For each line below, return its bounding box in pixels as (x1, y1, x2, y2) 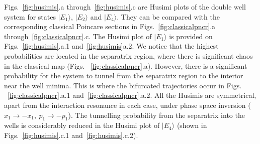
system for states (4, 11, 56, 22)
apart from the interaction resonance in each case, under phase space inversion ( (4, 99, 251, 110)
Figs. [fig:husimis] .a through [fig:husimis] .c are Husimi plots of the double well (4, 2, 246, 12)
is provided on (169, 31, 213, 41)
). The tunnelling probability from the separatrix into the (68, 109, 245, 120)
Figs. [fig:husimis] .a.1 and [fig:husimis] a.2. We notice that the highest (4, 41, 219, 51)
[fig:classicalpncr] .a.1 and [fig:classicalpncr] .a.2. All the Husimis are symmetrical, (8, 90, 256, 100)
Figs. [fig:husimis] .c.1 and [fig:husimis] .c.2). (4, 129, 138, 140)
